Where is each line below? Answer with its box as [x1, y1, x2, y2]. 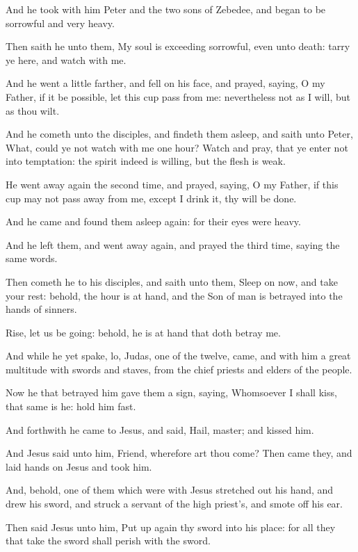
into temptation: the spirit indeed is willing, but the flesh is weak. [6, 154, 286, 168]
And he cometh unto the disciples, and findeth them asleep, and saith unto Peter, [6, 127, 353, 141]
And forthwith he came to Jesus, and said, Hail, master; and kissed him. [6, 422, 314, 437]
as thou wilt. [6, 103, 60, 117]
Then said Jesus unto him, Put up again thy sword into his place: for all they [6, 519, 336, 534]
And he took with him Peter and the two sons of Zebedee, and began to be [6, 2, 326, 16]
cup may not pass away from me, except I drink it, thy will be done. [6, 190, 297, 205]
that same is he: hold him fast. [6, 399, 136, 414]
